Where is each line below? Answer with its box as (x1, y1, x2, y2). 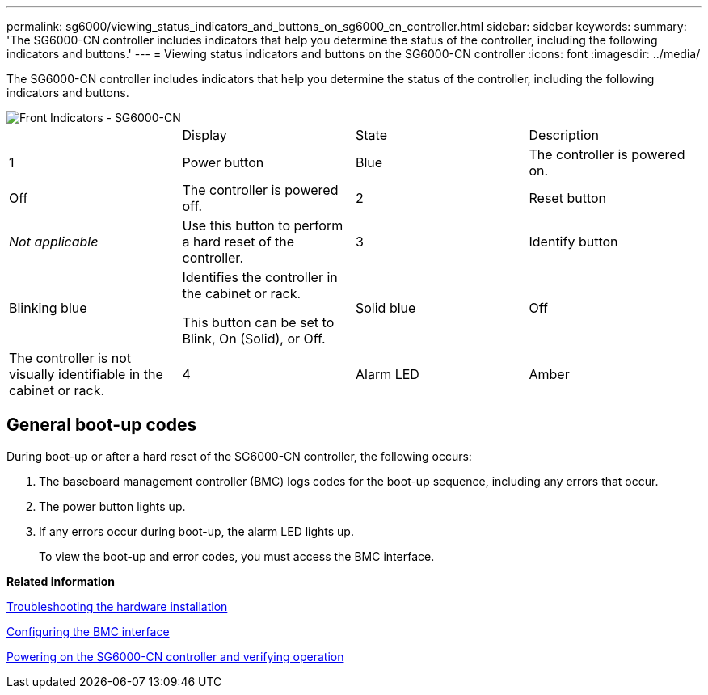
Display (182, 127, 227, 143)
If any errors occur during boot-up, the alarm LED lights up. (39, 524, 354, 538)
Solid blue (356, 300, 416, 316)
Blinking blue (9, 300, 87, 316)
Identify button (529, 234, 618, 250)
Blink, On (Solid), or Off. (182, 331, 326, 347)
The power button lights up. (39, 499, 186, 513)
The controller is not (9, 350, 132, 366)
